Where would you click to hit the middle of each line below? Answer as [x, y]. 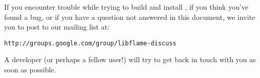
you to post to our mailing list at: [57, 27]
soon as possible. [30, 70]
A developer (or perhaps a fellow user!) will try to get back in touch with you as [130, 59]
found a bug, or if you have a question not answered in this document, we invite [130, 17]
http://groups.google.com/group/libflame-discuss [90, 43]
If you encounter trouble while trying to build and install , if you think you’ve [126, 7]
